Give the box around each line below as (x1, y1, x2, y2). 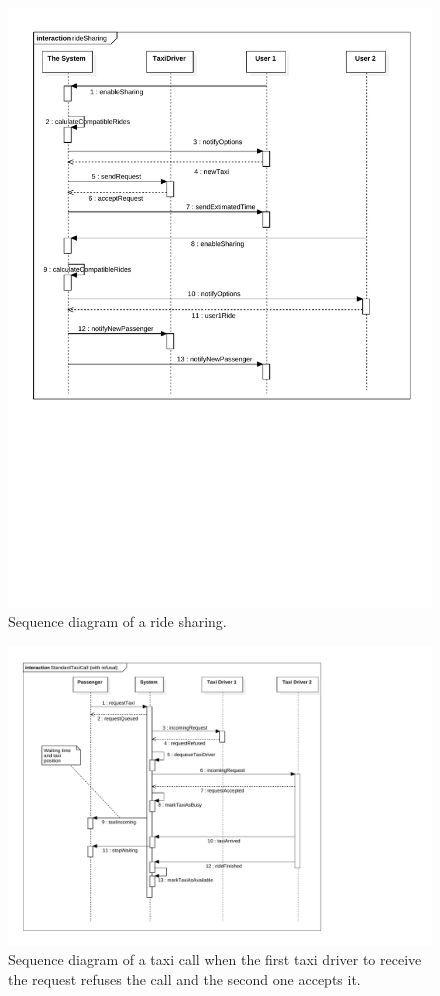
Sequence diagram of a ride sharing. (8, 611, 227, 632)
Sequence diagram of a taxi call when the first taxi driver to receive (8, 949, 422, 970)
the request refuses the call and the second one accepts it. (8, 968, 361, 989)
